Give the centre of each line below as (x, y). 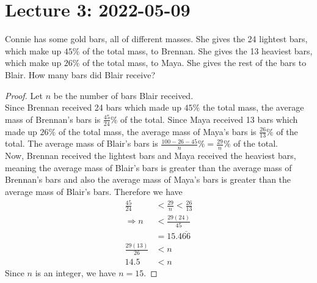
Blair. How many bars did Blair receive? (80, 74)
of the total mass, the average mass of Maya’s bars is (157, 131)
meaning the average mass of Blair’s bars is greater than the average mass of (148, 167)
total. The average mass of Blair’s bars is (82, 143)
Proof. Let (24, 95)
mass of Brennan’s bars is (53, 119)
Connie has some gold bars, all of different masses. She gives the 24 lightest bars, (156, 39)
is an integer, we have (75, 273)
